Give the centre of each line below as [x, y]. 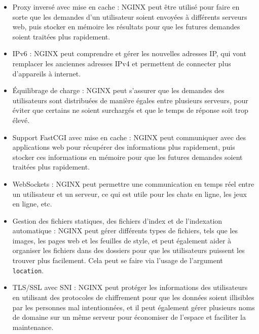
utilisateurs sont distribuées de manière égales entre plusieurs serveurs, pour [130, 100]
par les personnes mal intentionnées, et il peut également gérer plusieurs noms [134, 307]
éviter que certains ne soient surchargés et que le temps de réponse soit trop [130, 110]
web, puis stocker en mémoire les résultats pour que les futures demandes [126, 27]
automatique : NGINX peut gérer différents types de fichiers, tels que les [125, 231]
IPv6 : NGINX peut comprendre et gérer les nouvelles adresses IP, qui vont [129, 53]
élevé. [21, 120]
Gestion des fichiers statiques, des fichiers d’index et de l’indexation [117, 220]
